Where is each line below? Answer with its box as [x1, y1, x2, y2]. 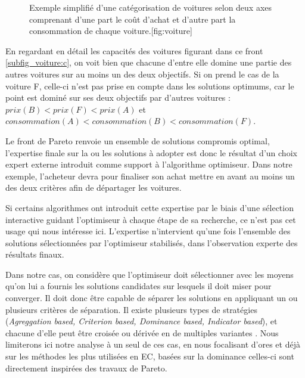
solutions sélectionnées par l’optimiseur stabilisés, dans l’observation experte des [5, 236, 298, 249]
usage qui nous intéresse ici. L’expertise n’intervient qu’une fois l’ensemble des [5, 225, 291, 237]
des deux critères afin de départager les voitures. [5, 181, 182, 194]
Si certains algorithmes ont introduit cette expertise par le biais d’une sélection [5, 201, 294, 213]
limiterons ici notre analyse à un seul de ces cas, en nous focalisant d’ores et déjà [5, 338, 300, 351]
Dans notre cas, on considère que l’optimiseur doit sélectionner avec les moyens [5, 268, 294, 280]
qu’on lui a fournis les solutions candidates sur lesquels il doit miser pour [5, 280, 272, 292]
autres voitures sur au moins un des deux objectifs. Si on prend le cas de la [5, 67, 279, 80]
